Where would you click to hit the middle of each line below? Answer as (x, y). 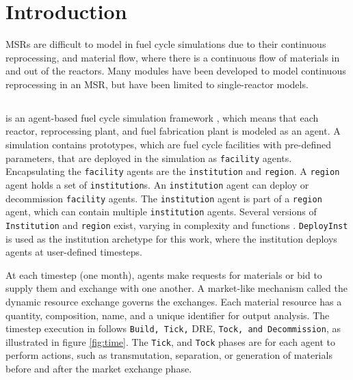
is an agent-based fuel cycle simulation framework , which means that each (162, 117)
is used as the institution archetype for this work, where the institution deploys (171, 238)
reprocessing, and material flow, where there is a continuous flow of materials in (173, 57)
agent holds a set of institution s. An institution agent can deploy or (157, 184)
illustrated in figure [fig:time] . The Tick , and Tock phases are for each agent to (170, 341)
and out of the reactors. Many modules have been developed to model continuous (176, 71)
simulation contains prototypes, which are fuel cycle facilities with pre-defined (169, 145)
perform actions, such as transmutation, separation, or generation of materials (169, 355)
